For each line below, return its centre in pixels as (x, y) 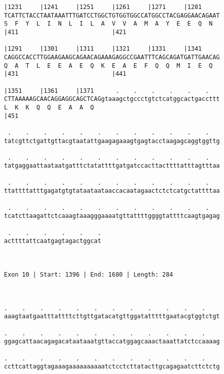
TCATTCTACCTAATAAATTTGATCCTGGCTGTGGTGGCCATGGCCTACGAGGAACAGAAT (112, 15)
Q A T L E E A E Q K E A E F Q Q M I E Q (108, 66)
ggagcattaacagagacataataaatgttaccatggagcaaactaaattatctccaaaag (112, 342)
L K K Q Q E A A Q (49, 107)
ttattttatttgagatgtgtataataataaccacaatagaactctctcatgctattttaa (112, 191)
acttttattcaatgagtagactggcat (53, 241)
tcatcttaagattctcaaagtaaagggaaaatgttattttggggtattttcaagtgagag (112, 216)
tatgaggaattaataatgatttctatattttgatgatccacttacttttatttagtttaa (112, 166)
